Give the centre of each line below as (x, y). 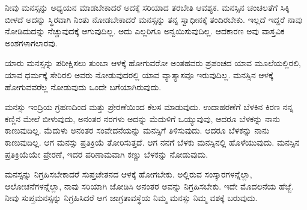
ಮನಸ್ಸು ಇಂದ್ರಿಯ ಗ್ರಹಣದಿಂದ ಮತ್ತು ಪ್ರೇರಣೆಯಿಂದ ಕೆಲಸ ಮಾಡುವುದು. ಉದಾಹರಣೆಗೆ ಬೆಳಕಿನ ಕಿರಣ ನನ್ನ (149, 107)
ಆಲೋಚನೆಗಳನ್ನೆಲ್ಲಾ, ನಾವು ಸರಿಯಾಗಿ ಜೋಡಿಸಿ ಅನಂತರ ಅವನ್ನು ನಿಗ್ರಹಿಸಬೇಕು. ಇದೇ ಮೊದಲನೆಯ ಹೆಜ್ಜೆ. (149, 186)
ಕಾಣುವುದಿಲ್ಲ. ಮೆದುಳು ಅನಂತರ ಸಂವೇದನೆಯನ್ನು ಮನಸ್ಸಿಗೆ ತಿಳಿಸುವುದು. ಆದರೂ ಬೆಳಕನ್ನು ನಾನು (137, 130)
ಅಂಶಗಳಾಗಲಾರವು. (31, 42)
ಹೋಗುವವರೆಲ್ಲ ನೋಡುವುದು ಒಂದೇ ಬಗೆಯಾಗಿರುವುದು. (83, 86)
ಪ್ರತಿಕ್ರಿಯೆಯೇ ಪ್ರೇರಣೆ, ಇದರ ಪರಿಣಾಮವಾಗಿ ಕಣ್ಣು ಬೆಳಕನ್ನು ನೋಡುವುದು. (107, 154)
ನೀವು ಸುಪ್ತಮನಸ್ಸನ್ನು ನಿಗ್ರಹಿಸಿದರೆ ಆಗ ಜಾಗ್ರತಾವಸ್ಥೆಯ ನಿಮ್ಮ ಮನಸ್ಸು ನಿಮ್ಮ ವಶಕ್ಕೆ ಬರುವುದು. (131, 198)
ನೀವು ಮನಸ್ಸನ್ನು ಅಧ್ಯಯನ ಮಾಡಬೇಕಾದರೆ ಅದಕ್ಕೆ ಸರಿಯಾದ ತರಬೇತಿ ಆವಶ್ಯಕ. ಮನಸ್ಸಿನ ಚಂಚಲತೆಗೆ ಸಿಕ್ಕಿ (147, 7)
